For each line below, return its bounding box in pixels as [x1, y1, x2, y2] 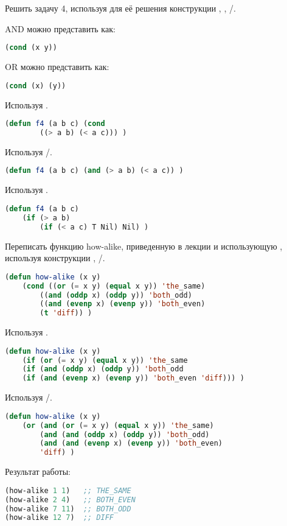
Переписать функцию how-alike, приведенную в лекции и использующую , [5, 239, 283, 252]
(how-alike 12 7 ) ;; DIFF [5, 513, 114, 522]
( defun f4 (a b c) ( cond [5, 119, 105, 128]
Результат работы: [5, 465, 71, 478]
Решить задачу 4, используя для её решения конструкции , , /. [5, 2, 236, 14]
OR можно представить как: [5, 60, 109, 73]
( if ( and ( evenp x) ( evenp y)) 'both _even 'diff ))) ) [22, 374, 244, 383]
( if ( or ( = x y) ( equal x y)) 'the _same [22, 356, 188, 365]
